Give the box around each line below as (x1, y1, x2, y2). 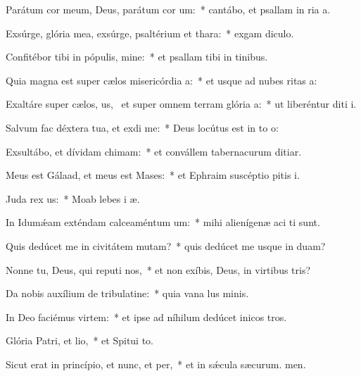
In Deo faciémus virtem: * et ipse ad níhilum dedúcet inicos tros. (6, 309, 287, 324)
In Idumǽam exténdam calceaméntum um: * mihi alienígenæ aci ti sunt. (6, 215, 320, 230)
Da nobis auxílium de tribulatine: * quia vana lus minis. (6, 286, 249, 301)
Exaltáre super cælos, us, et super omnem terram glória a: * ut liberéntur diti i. (6, 96, 357, 111)
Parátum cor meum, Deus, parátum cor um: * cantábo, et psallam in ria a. (6, 2, 331, 16)
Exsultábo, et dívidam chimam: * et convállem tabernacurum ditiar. (6, 144, 302, 158)
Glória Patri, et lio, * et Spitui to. (6, 333, 154, 348)
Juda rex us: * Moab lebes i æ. (6, 191, 140, 206)
